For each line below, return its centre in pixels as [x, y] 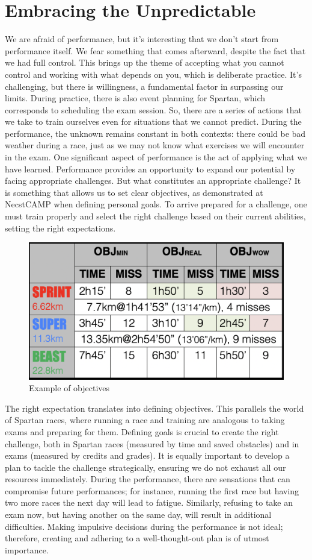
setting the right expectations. [60, 228]
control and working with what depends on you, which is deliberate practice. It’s [153, 74]
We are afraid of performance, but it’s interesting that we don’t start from [142, 39]
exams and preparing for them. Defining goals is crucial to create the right [142, 431]
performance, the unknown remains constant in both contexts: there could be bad [155, 133]
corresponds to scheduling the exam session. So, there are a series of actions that [153, 109]
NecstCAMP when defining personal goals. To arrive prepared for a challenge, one [156, 204]
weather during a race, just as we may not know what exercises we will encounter [155, 145]
